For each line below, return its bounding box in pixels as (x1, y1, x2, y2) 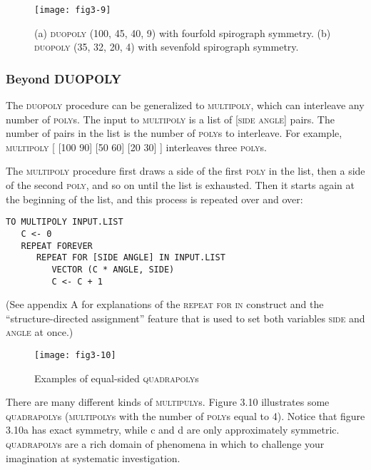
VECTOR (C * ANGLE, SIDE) (51, 264, 175, 275)
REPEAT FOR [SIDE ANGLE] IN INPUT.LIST (36, 252, 225, 263)
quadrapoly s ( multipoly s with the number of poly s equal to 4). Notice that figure (6, 408, 365, 423)
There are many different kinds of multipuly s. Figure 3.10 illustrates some (6, 394, 330, 409)
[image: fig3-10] (34, 349, 116, 360)
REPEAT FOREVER (21, 240, 93, 251)
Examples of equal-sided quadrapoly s (34, 370, 199, 385)
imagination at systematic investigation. (6, 450, 181, 465)
